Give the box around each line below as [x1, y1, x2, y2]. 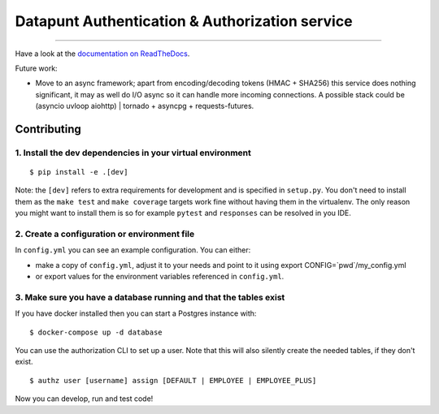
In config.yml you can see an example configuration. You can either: [15, 245, 251, 255]
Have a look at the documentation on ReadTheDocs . [15, 49, 190, 58]
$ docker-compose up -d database [29, 327, 163, 337]
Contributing [15, 122, 81, 136]
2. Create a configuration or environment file [15, 228, 195, 239]
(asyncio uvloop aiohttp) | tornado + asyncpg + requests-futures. [35, 101, 254, 111]
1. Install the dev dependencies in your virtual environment [15, 147, 252, 158]
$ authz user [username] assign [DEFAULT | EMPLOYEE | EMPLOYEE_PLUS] [29, 376, 317, 385]
